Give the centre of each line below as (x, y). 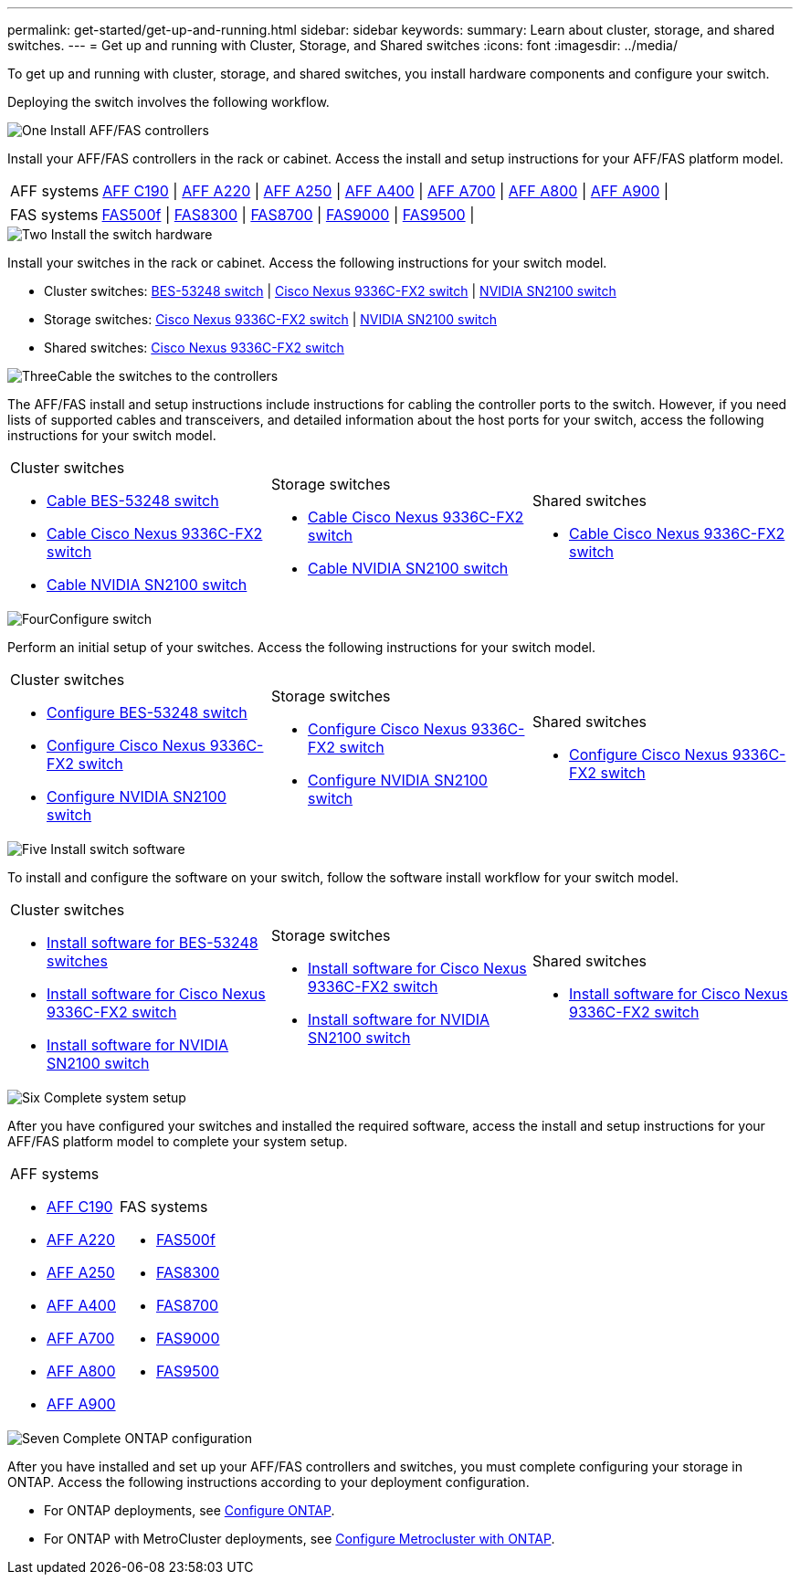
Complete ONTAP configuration (157, 1438)
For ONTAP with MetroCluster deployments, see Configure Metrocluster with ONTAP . (300, 1539)
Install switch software (118, 849)
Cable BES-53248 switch (133, 501)
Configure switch (100, 619)
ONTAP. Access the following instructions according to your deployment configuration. (268, 1482)
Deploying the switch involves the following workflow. (168, 102)
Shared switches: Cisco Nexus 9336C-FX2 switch (194, 348)
